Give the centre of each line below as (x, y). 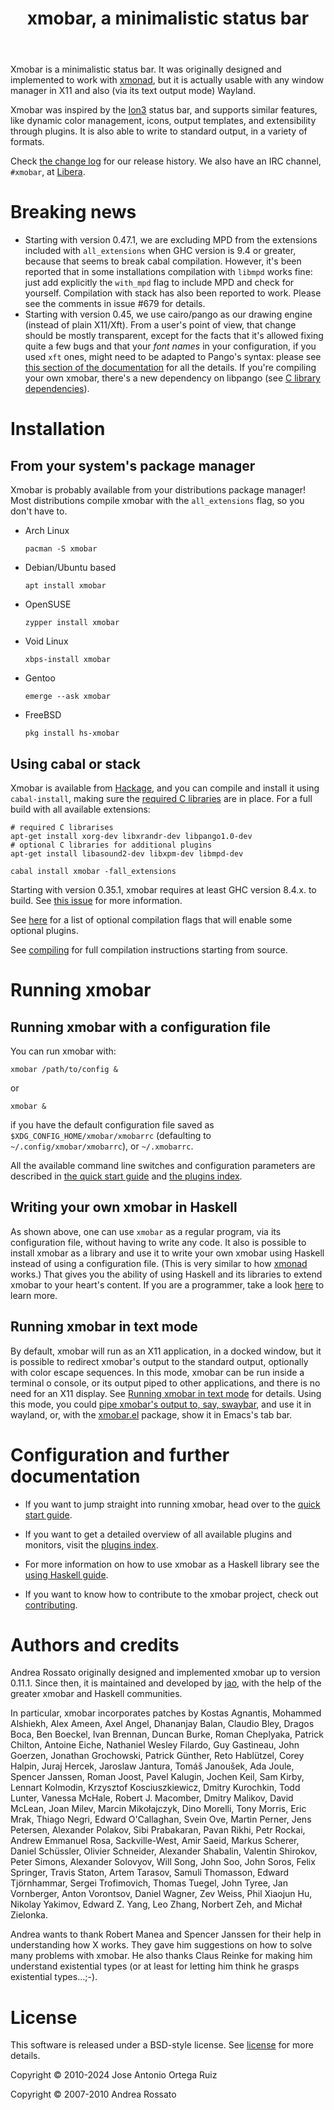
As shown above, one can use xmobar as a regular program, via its (146, 1231)
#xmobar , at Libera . (48, 172)
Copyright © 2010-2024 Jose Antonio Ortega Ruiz (114, 2075)
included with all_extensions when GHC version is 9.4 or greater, (160, 251)
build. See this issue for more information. (96, 900)
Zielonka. (29, 1915)
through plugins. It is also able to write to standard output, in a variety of (159, 131)
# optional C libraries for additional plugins (111, 845)
